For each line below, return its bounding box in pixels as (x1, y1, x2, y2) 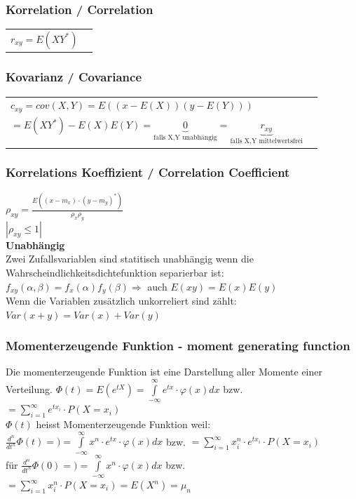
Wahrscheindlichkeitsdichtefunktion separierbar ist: (6, 265, 224, 280)
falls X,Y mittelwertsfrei (230, 138, 303, 145)
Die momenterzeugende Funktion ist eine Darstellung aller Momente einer (6, 364, 322, 379)
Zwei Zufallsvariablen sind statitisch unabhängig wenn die (6, 251, 254, 266)
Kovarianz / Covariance (6, 68, 142, 86)
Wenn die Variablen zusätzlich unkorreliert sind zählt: (6, 293, 237, 308)
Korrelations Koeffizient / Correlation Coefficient (6, 164, 290, 181)
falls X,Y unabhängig (153, 134, 217, 142)
